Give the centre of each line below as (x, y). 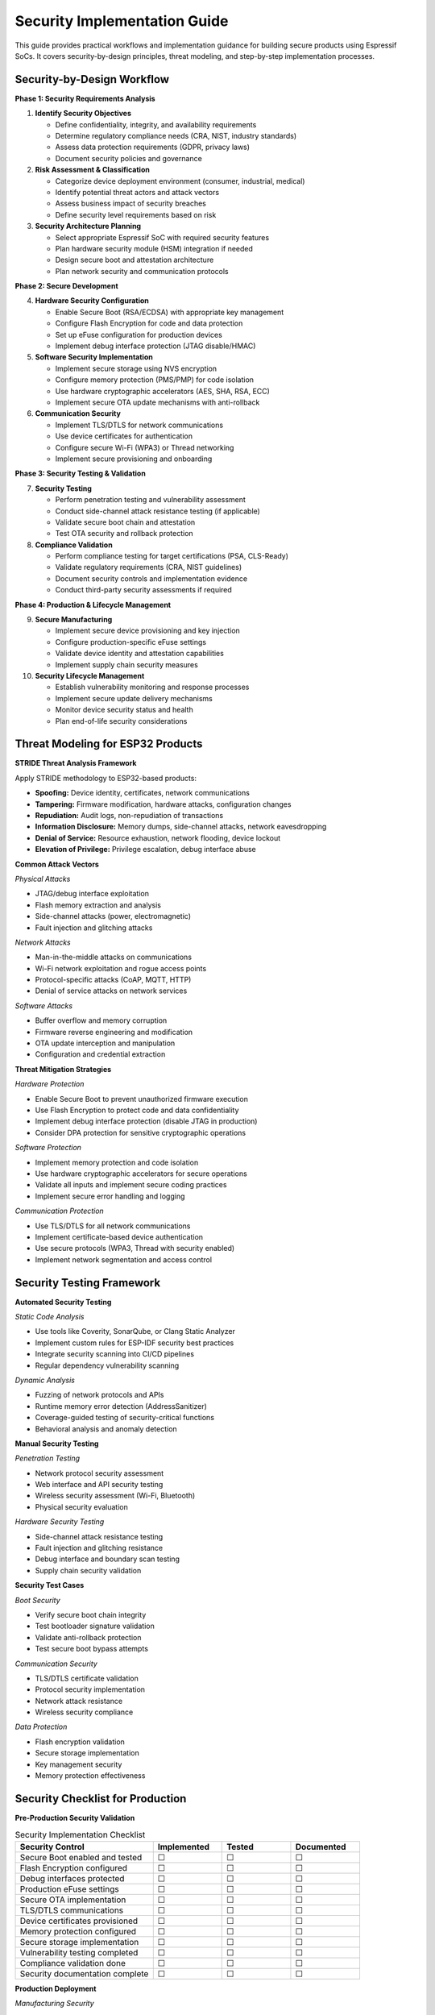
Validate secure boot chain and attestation (125, 522)
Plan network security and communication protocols (142, 271)
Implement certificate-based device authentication (119, 1236)
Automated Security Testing (63, 1302)
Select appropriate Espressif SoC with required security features (162, 237)
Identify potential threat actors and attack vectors (137, 192)
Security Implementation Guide (122, 21)
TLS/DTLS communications (72, 1910)
